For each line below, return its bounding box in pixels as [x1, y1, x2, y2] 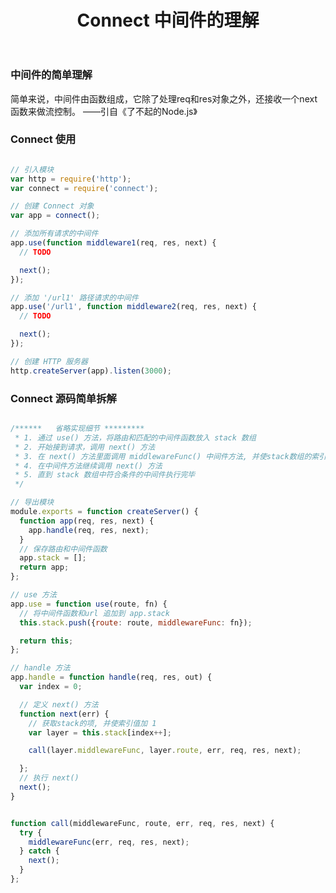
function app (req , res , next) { [19, 516, 155, 526]
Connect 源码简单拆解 [10, 391, 117, 405]
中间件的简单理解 [10, 68, 93, 82]
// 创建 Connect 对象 [10, 201, 95, 211]
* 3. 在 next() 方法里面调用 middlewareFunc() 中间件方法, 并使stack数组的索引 [14, 451, 327, 461]
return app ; [19, 562, 70, 573]
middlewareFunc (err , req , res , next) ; [28, 837, 190, 847]
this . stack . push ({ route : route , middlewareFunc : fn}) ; [19, 617, 253, 628]
